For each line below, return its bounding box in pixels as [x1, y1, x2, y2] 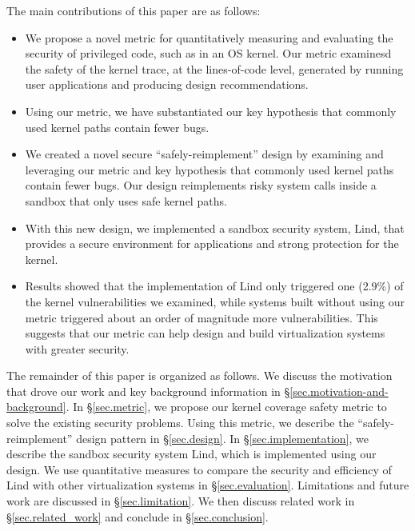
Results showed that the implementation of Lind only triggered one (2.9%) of [25, 277, 404, 294]
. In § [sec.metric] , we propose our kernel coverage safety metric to [66, 398, 387, 415]
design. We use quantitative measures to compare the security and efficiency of [6, 461, 392, 477]
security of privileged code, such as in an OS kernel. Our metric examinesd [25, 45, 392, 62]
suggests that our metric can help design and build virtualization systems [25, 325, 385, 341]
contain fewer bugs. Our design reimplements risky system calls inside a [25, 177, 377, 194]
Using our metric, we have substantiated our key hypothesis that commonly [25, 102, 397, 119]
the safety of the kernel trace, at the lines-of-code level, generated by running [25, 60, 404, 77]
